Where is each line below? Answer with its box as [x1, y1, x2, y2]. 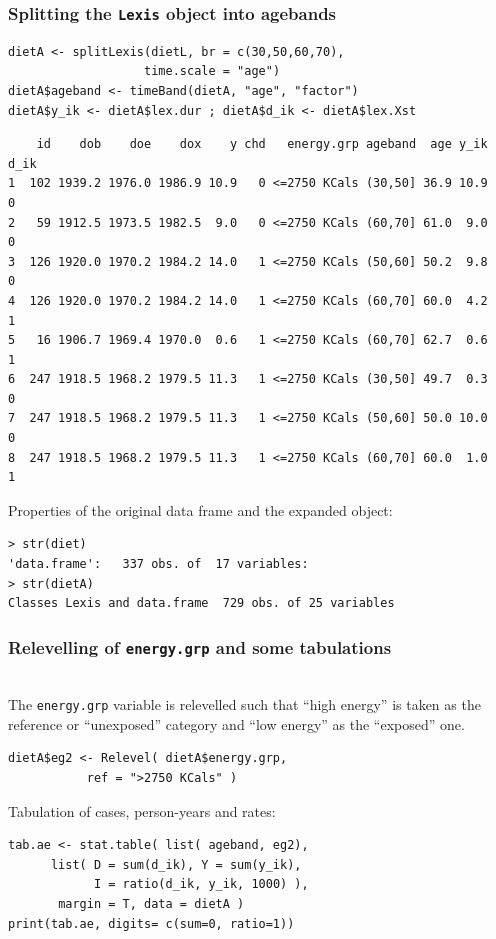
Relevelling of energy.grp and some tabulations [8, 634, 392, 659]
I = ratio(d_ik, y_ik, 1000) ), [93, 877, 309, 892]
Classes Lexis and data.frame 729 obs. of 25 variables [8, 596, 395, 611]
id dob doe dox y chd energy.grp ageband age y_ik [36, 137, 488, 152]
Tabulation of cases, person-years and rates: [8, 800, 276, 821]
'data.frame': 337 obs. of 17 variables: [8, 557, 309, 572]
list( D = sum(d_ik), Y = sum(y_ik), [50, 857, 302, 872]
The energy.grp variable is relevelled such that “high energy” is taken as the [8, 694, 481, 715]
